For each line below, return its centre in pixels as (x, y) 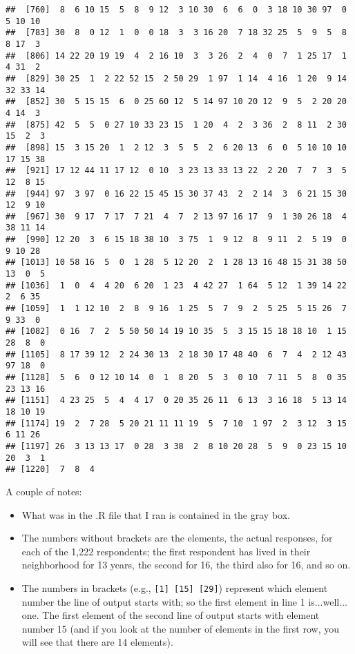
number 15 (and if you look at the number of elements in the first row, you (180, 628)
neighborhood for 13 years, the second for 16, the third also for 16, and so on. (186, 565)
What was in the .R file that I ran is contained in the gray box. (156, 514)
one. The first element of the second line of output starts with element (171, 615)
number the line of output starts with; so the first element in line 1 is (168, 601)
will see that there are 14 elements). (97, 642)
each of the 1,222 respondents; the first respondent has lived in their (166, 551)
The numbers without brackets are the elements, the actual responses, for (177, 538)
